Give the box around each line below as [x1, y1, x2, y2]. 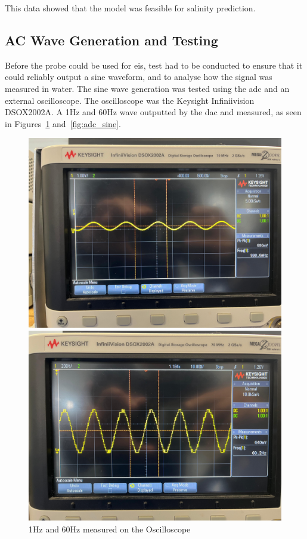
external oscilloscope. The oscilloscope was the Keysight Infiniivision [5, 94, 255, 106]
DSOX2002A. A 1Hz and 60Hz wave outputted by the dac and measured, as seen [5, 106, 302, 118]
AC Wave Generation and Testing [5, 30, 218, 49]
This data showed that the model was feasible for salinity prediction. [5, 2, 256, 14]
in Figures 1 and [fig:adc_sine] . [5, 117, 121, 130]
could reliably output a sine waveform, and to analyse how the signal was [5, 70, 272, 83]
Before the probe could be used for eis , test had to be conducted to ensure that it [5, 58, 303, 71]
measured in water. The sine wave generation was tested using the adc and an [5, 82, 290, 94]
